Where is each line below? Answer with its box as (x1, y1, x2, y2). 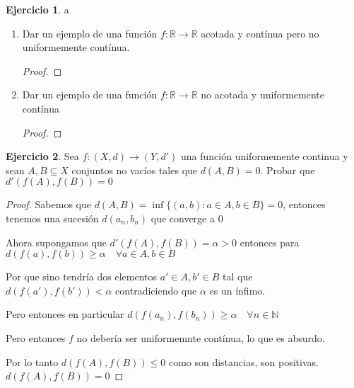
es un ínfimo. (209, 283, 266, 297)
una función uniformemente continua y (181, 149, 348, 164)
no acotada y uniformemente (201, 87, 324, 102)
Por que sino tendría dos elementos (6, 269, 157, 284)
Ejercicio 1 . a (6, 2, 69, 16)
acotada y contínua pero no (201, 25, 319, 40)
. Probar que (260, 162, 315, 177)
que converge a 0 (151, 210, 223, 225)
